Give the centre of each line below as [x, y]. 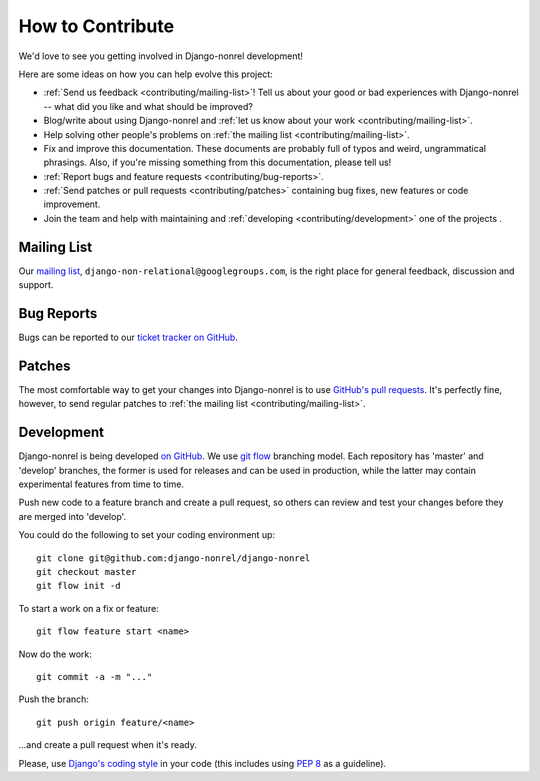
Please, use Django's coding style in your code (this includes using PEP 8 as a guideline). [202, 763]
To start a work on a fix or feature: [88, 608]
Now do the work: [55, 654]
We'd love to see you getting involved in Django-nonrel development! [161, 56]
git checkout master [86, 571]
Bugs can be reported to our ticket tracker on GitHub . [128, 337]
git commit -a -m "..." [94, 676]
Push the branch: [54, 699]
